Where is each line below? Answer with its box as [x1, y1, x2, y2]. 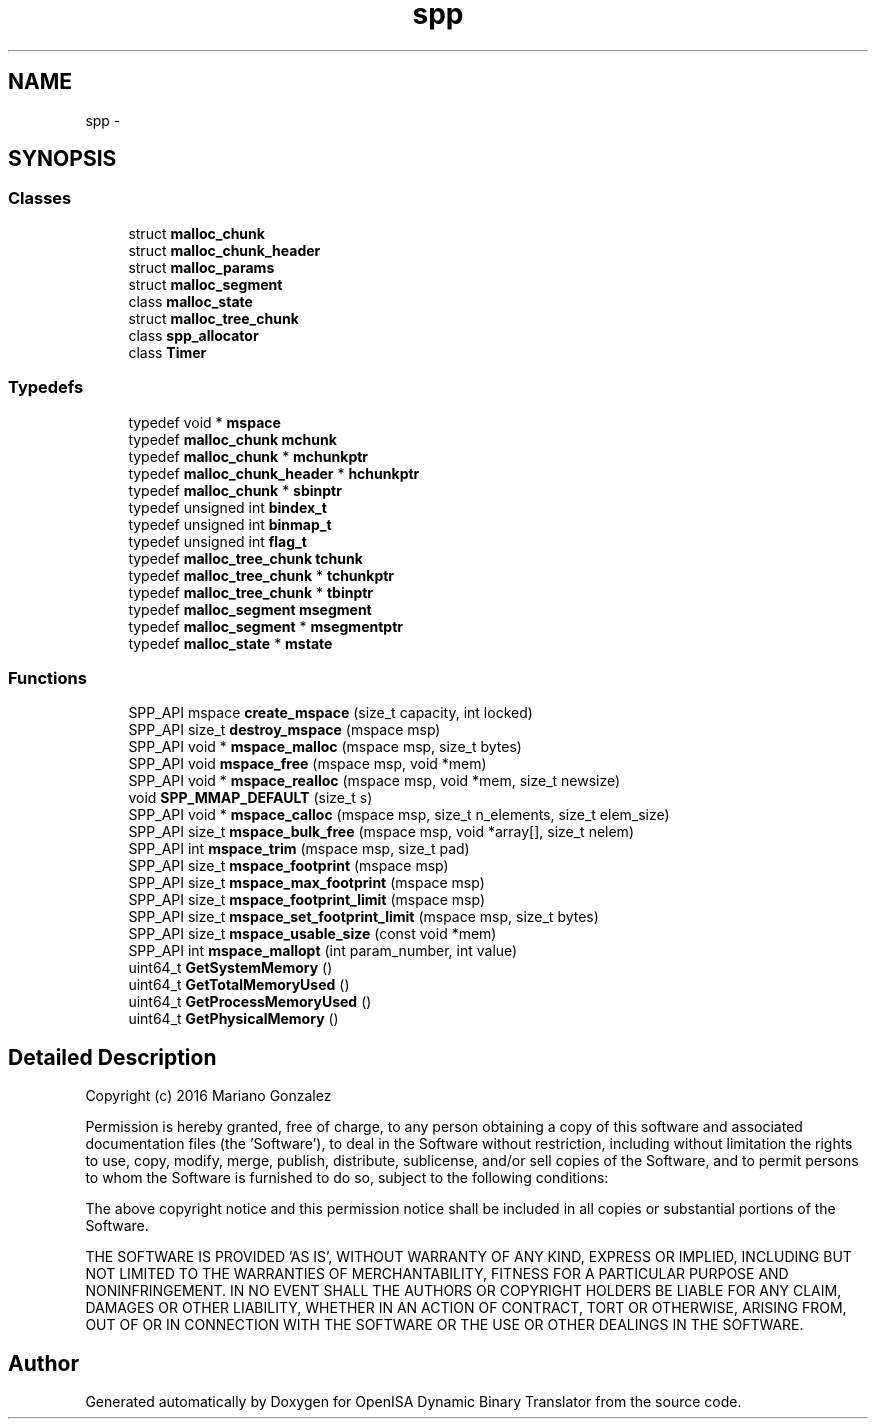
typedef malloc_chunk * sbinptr [128, 481, 342, 499]
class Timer [128, 343, 207, 361]
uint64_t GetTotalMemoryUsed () [128, 976, 350, 994]
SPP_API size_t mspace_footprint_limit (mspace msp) [128, 891, 486, 909]
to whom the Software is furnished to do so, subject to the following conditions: [85, 1169, 609, 1187]
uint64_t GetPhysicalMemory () [128, 1010, 339, 1028]
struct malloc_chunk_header [128, 241, 321, 259]
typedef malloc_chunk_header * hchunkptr [128, 464, 420, 482]
